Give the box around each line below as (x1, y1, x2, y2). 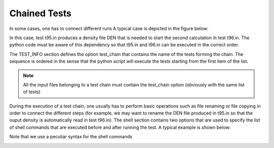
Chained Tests (9, 8, 72, 19)
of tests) (23, 89, 41, 95)
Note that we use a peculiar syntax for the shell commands (9, 134, 132, 140)
